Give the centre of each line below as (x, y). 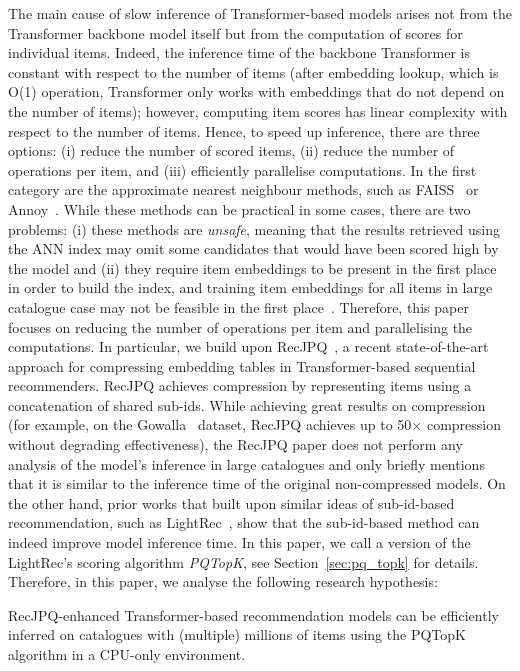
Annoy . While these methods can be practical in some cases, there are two (239, 208)
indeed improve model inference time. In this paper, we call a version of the (239, 542)
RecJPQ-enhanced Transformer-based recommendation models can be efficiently (253, 614)
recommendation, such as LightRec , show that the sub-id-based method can (244, 522)
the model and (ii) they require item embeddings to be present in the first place (252, 267)
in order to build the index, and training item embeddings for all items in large (250, 287)
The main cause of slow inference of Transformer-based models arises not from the (260, 13)
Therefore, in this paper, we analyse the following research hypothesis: (223, 581)
